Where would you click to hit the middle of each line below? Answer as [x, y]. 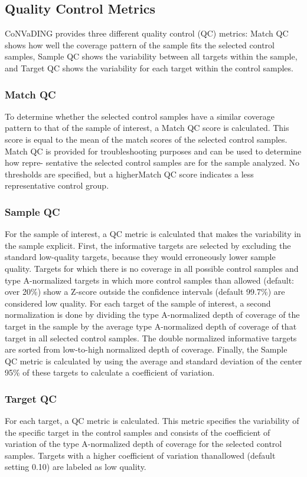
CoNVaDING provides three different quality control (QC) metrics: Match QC [147, 33]
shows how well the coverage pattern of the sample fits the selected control [140, 45]
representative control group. [57, 185]
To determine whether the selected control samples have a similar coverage [140, 116]
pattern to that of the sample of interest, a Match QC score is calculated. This [147, 128]
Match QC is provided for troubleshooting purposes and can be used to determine [153, 151]
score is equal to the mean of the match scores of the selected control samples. [146, 139]
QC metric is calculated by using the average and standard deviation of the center [153, 361]
